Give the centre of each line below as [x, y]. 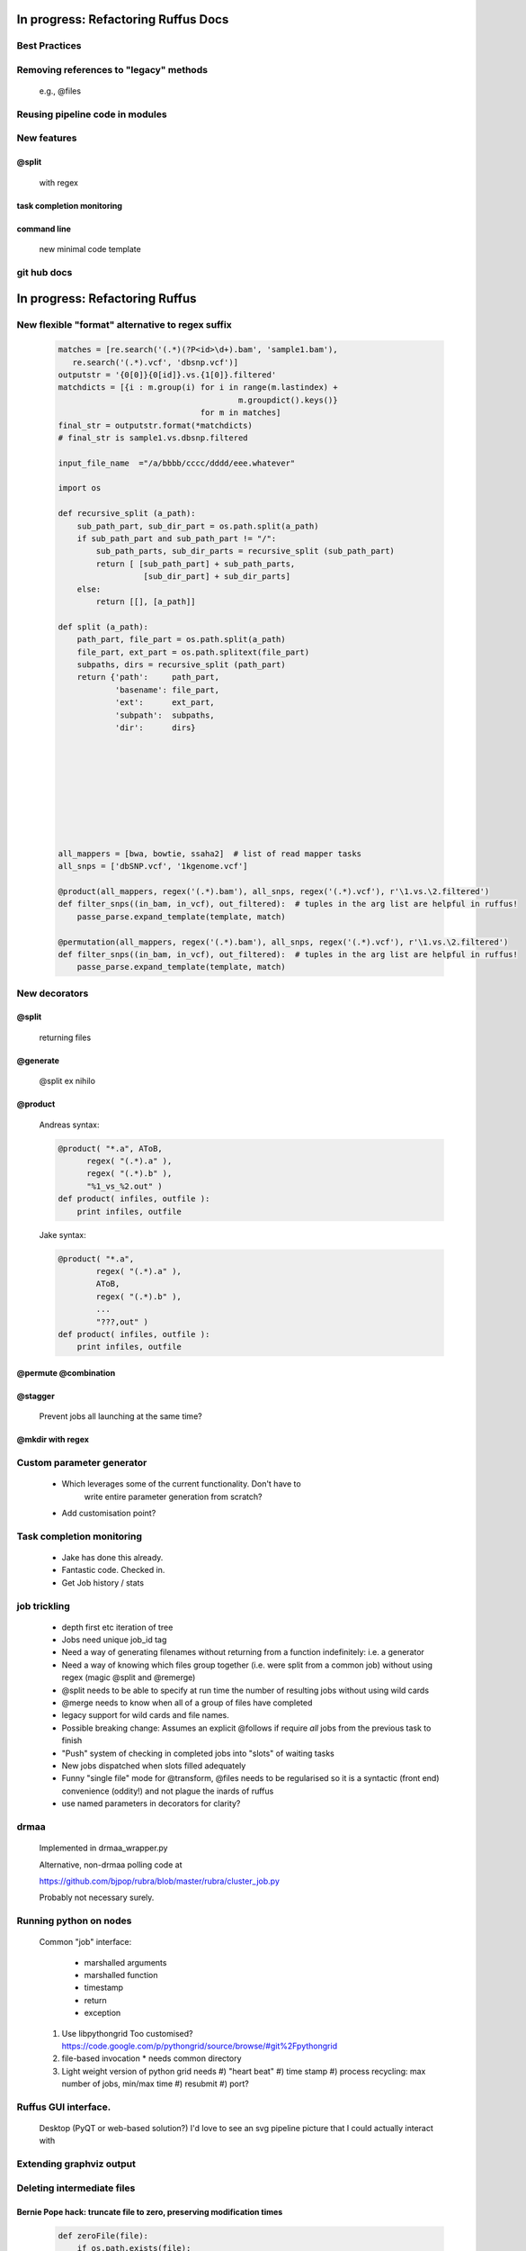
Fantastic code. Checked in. [113, 1570]
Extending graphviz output [76, 2164]
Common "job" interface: [85, 1942]
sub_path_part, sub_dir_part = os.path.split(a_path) [198, 526]
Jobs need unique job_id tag [114, 1640]
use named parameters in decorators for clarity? [151, 1804]
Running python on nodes [74, 1921]
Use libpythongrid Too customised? [127, 2033]
